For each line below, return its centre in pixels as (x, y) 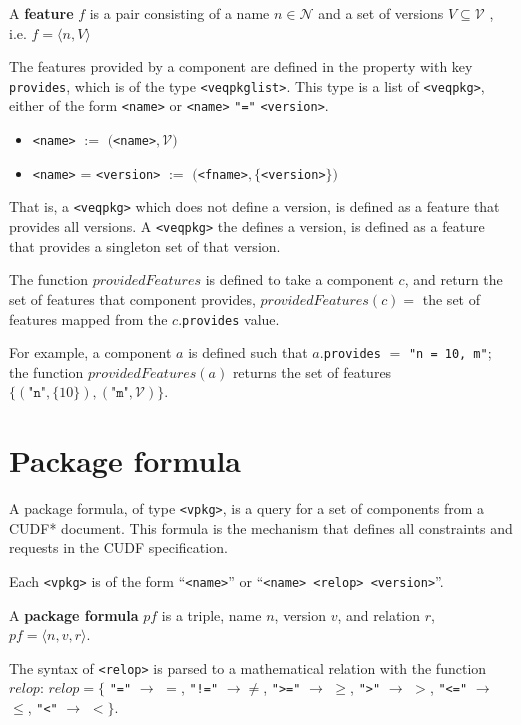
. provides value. (229, 318)
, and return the (453, 279)
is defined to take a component (299, 279)
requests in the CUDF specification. (118, 547)
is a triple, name (211, 614)
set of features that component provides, (132, 298)
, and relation (379, 614)
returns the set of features (312, 371)
